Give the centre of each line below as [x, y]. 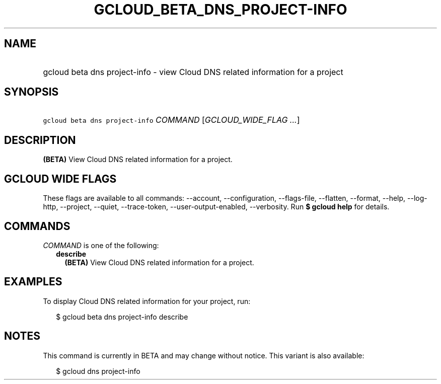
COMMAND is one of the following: [101, 245]
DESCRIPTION [40, 140]
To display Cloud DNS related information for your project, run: [147, 301]
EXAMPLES [33, 282]
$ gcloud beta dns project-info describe [122, 317]
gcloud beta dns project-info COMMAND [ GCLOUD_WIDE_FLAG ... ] [171, 120]
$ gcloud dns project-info [98, 371]
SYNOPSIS [31, 92]
